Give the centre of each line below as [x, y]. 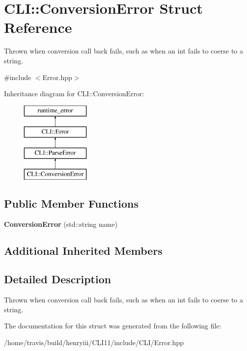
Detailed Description [58, 279]
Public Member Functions [71, 203]
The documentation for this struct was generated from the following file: [113, 326]
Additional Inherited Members [83, 250]
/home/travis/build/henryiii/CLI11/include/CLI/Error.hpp [94, 342]
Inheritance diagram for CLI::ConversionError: [74, 94]
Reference [38, 27]
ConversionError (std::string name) [61, 224]
